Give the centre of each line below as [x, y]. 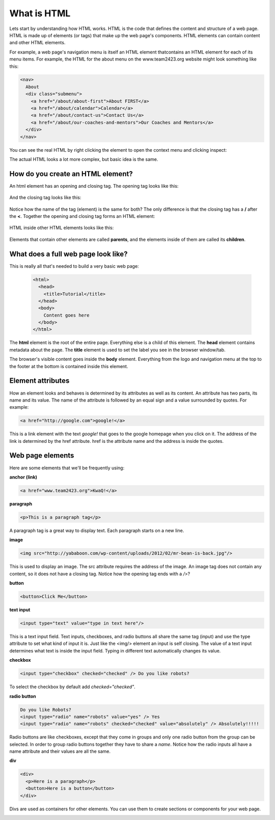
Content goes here [66, 315]
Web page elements [42, 456]
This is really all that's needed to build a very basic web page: [74, 266]
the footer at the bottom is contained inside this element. [69, 366]
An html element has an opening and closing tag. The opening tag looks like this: [94, 186]
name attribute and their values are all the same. [60, 751]
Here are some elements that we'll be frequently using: [67, 468]
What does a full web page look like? [68, 254]
